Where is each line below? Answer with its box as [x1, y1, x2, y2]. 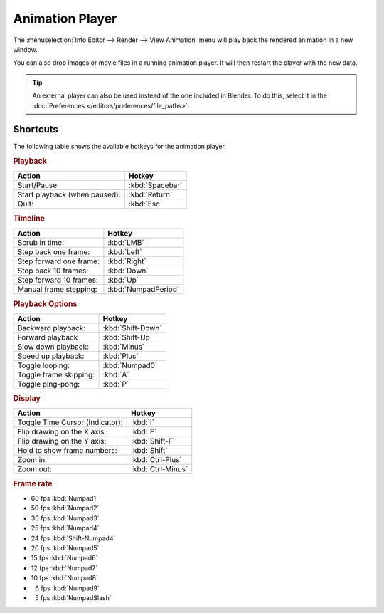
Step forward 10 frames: [17, 275, 99, 285]
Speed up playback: [17, 351, 85, 361]
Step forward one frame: [17, 256, 100, 266]
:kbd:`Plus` [102, 351, 139, 361]
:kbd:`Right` [107, 256, 146, 266]
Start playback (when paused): [17, 189, 121, 199]
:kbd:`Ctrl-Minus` [130, 464, 188, 474]
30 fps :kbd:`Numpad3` [31, 513, 100, 523]
